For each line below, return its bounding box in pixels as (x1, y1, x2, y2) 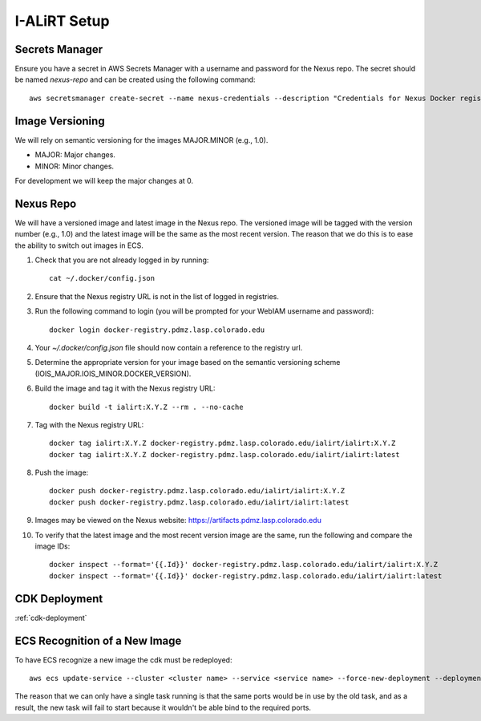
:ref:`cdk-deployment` (14, 613, 87, 622)
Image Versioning (14, 114, 105, 128)
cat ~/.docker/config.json (49, 273, 156, 283)
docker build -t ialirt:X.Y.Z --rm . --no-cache (49, 402, 244, 411)
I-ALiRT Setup (14, 12, 110, 30)
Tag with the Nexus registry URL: (34, 419, 144, 429)
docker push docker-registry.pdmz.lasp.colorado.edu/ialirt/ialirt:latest (49, 497, 350, 507)
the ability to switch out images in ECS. (14, 241, 143, 250)
